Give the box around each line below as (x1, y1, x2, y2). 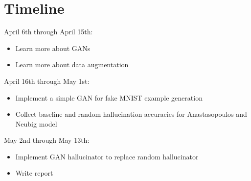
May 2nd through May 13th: (4, 135, 90, 145)
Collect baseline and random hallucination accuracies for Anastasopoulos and (15, 109, 247, 119)
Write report (15, 168, 53, 178)
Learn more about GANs (15, 43, 91, 53)
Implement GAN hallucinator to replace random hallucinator (15, 151, 199, 161)
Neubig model (15, 118, 57, 129)
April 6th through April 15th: (4, 26, 93, 37)
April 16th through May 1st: (4, 76, 90, 86)
